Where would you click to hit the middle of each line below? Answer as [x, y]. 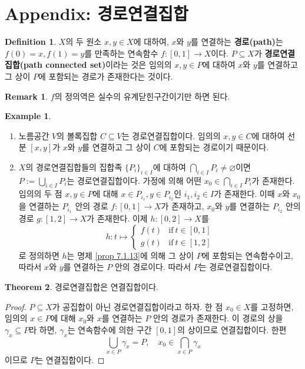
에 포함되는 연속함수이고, [247, 255]
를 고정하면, [272, 306]
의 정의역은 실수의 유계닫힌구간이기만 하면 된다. [142, 96]
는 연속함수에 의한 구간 [110, 329]
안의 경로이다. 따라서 [153, 267]
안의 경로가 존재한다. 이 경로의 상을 [218, 318]
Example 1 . [28, 116]
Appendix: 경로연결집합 [97, 13]
